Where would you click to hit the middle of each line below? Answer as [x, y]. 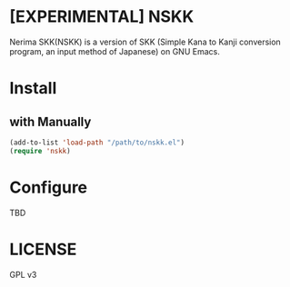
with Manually [50, 121]
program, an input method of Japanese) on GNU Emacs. [115, 51]
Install [33, 89]
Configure [49, 187]
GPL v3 [23, 274]
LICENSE [43, 249]
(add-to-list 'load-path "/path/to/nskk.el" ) [97, 143]
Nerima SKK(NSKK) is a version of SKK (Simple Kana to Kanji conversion [145, 42]
